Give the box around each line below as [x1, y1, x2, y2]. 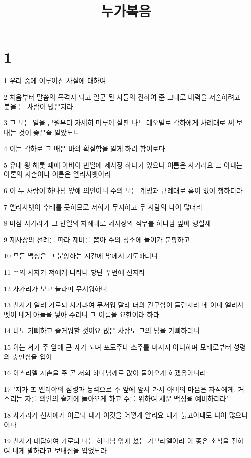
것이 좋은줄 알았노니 [18, 127, 79, 137]
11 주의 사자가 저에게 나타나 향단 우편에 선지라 [4, 267, 145, 277]
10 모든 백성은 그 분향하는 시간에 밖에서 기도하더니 [4, 251, 158, 261]
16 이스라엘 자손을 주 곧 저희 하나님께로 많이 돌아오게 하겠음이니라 [4, 368, 206, 378]
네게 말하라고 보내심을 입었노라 [12, 445, 107, 455]
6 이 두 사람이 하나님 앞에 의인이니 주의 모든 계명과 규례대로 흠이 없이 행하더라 [4, 186, 243, 196]
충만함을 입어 [12, 351, 52, 361]
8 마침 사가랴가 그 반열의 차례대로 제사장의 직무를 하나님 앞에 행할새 [4, 218, 211, 228]
